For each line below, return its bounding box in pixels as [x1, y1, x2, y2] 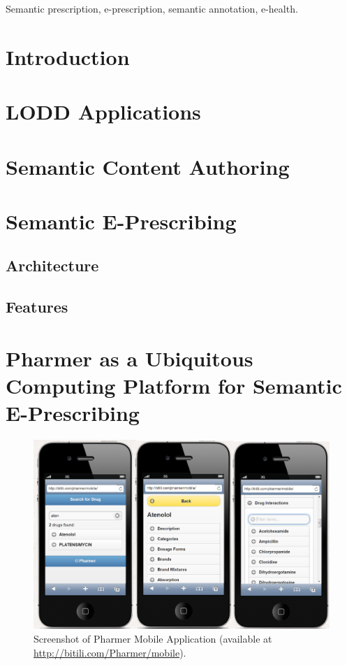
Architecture [6, 255, 99, 276]
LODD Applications [6, 97, 201, 126]
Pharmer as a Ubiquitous [6, 343, 253, 372]
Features [6, 296, 68, 317]
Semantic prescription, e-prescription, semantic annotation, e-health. [6, 1, 298, 15]
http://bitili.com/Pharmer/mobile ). [34, 645, 186, 659]
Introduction [6, 42, 130, 71]
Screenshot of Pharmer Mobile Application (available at [34, 631, 272, 645]
